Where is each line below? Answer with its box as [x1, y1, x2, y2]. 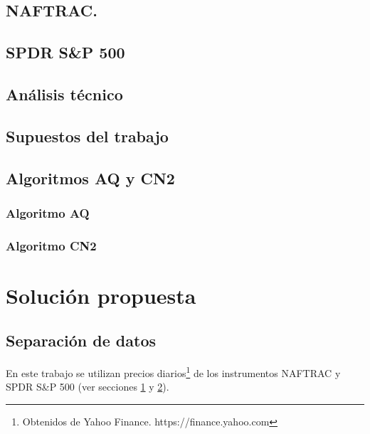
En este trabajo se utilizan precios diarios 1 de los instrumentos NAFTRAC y [6, 364, 341, 380]
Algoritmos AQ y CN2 [6, 166, 175, 189]
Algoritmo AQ [6, 203, 90, 221]
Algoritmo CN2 [6, 236, 97, 254]
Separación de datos [6, 329, 156, 351]
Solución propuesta [6, 280, 196, 309]
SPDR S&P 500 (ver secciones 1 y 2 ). [6, 379, 169, 394]
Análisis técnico [6, 83, 123, 105]
